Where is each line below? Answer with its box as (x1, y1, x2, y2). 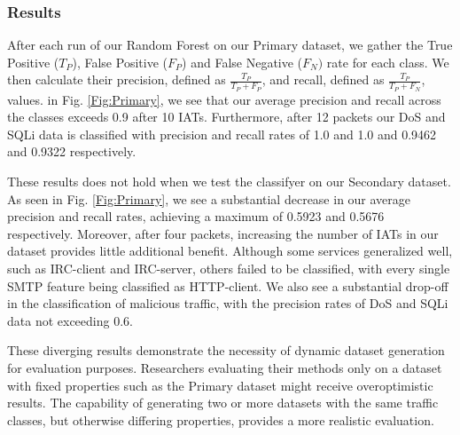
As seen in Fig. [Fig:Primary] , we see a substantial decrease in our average (7, 189, 411, 208)
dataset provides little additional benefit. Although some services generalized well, (7, 241, 453, 260)
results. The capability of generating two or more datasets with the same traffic (7, 393, 439, 412)
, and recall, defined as (261, 70, 385, 89)
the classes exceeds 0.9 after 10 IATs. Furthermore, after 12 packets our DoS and (7, 107, 446, 126)
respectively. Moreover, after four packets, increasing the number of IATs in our (7, 224, 439, 242)
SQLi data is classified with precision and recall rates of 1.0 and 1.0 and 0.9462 (7, 124, 437, 143)
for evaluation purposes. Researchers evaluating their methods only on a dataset (7, 358, 442, 376)
